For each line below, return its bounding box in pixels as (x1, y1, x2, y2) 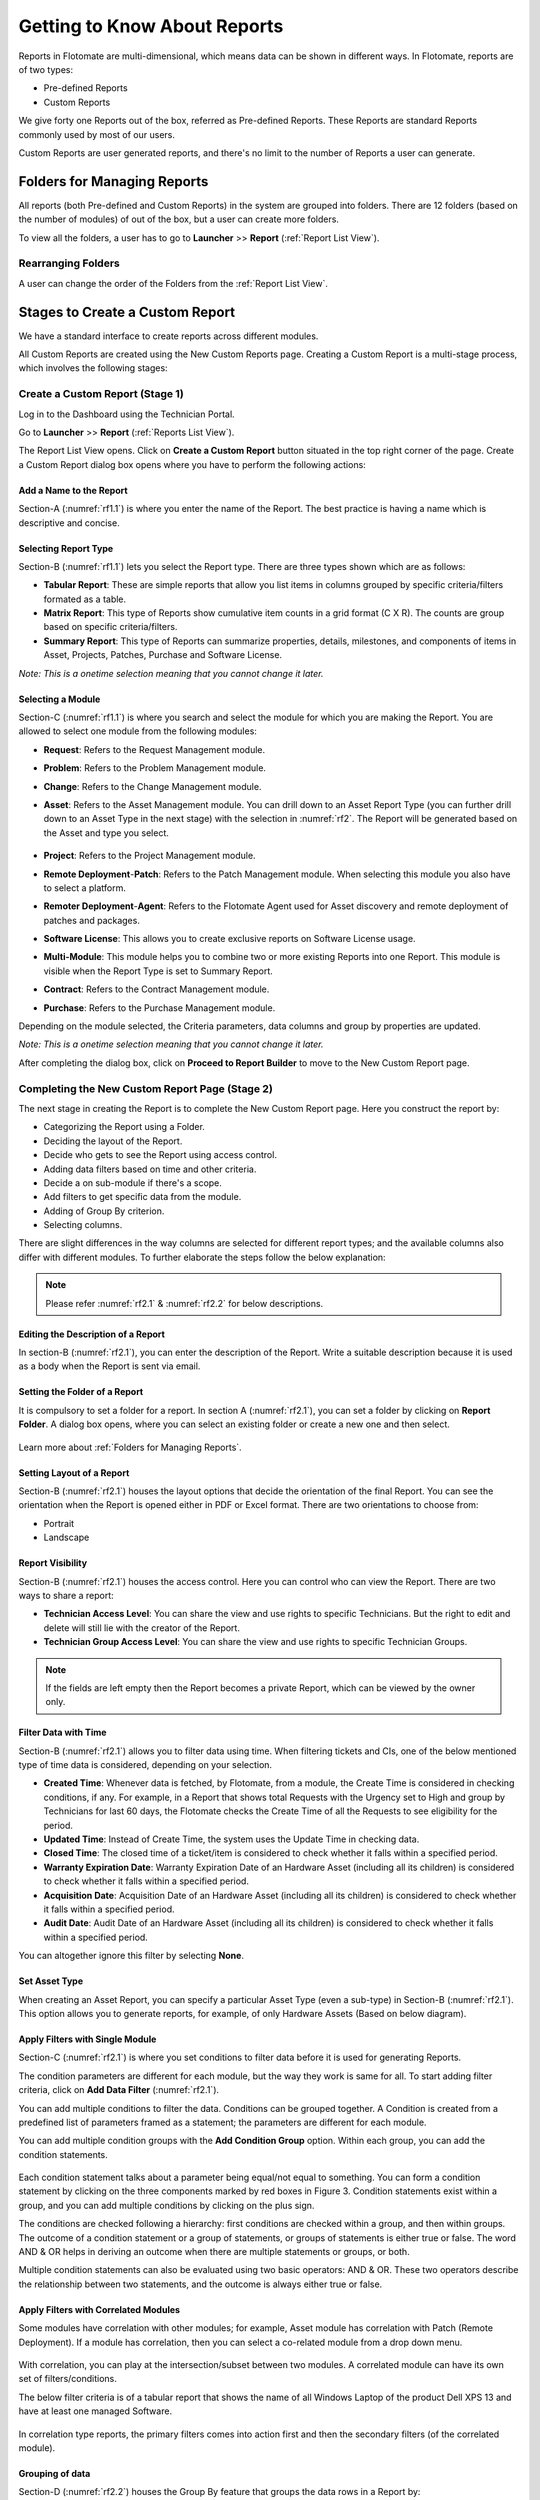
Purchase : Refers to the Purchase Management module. (43, 1001, 276, 1014)
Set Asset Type (18, 1975, 84, 1987)
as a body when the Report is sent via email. (18, 1360, 201, 1372)
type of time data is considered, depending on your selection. (18, 1759, 273, 1771)
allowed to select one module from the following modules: (18, 725, 257, 737)
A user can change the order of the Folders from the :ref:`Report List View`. (18, 277, 329, 289)
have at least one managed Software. (18, 2405, 173, 2417)
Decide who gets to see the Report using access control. (43, 1149, 277, 1161)
